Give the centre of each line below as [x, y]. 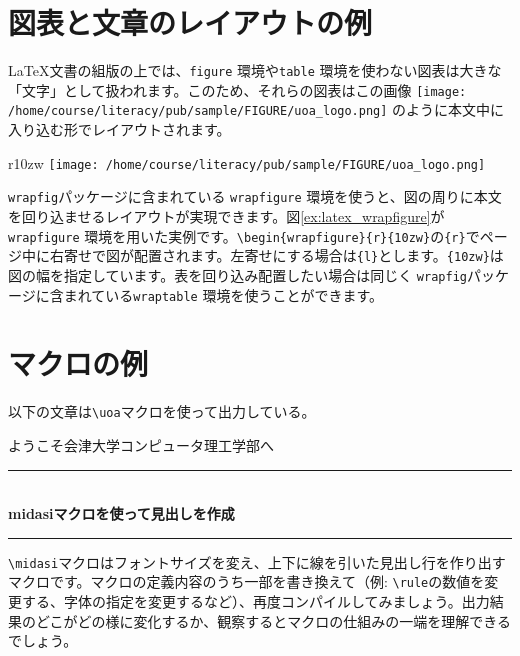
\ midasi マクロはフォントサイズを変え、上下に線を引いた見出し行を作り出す [257, 561]
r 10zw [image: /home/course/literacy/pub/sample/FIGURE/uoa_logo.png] [247, 162]
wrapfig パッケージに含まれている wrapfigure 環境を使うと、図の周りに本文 [255, 196]
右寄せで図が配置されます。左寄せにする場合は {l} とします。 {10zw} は [276, 255]
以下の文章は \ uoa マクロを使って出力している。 [162, 411]
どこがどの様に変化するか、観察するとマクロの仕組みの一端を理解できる [273, 620]
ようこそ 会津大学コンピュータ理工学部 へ [141, 445]
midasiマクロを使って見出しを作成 [121, 513]
